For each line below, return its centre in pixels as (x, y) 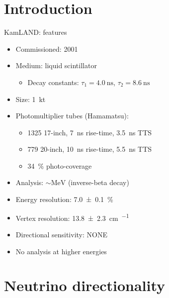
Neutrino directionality (85, 285)
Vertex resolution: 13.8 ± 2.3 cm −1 (72, 217)
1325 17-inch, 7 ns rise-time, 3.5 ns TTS (90, 132)
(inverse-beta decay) (98, 182)
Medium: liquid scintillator (56, 65)
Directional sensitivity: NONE (61, 234)
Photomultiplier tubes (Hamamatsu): (72, 116)
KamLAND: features (36, 32)
